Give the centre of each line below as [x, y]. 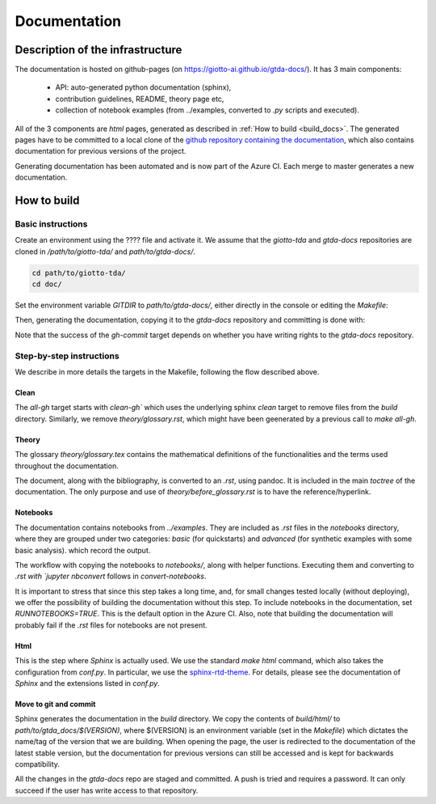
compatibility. [38, 764]
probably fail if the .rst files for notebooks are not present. [111, 625]
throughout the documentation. [67, 466]
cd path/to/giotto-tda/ [79, 273]
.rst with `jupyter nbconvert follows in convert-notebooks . [111, 576]
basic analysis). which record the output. [83, 550]
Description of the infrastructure [99, 50]
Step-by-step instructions [67, 356]
